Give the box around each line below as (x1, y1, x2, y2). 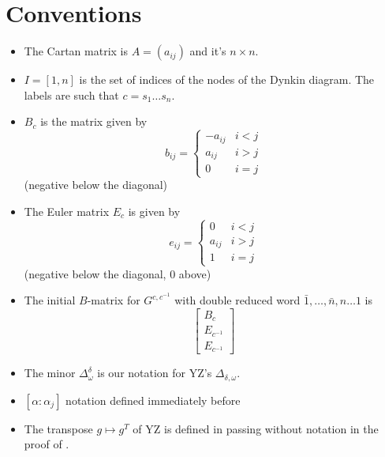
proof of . (24, 436, 69, 452)
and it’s (189, 43, 226, 59)
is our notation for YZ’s (97, 364, 212, 381)
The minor (24, 364, 76, 381)
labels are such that (24, 86, 119, 103)
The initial (24, 292, 76, 308)
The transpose (24, 420, 93, 436)
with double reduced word (174, 292, 301, 308)
